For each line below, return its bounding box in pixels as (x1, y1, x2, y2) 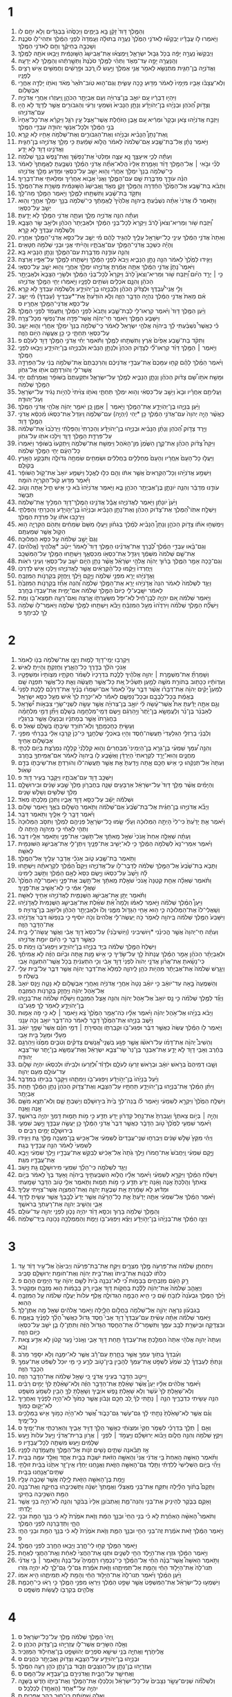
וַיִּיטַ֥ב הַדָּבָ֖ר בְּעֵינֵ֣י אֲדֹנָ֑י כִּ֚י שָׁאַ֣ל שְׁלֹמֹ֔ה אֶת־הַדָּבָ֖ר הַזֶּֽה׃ (17, 1372, 147, 1380)
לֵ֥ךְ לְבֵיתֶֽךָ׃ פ (17, 608, 48, 616)
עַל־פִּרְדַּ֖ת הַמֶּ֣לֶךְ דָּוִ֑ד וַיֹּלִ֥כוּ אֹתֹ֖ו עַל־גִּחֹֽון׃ (17, 431, 113, 440)
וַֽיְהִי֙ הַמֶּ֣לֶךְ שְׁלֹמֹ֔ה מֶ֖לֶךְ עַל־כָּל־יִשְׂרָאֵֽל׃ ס (17, 1632, 113, 1641)
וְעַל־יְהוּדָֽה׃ (17, 395, 43, 403)
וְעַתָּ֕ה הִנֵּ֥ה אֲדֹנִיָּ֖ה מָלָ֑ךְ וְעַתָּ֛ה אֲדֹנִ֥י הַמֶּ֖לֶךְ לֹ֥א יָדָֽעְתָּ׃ (17, 210, 139, 219)
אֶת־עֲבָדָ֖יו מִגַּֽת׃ (17, 1156, 55, 1164)
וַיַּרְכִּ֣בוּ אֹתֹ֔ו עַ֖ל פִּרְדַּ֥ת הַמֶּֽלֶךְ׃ (17, 512, 85, 521)
